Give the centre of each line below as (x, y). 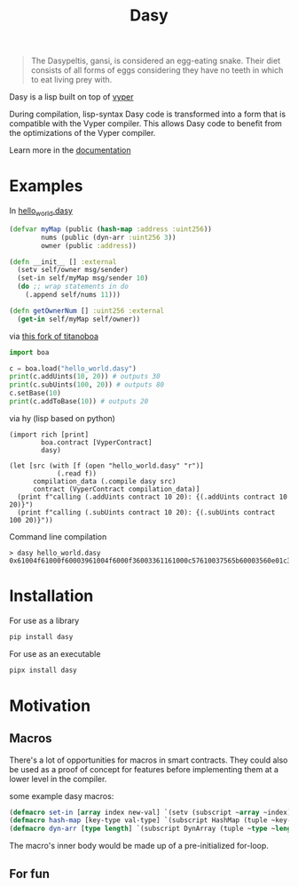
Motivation (50, 705)
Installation (51, 596)
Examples (46, 186)
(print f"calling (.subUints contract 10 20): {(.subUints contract (146, 512)
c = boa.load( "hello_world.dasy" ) (73, 368)
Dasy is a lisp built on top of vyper (71, 97)
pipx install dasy (43, 670)
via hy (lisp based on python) (62, 418)
